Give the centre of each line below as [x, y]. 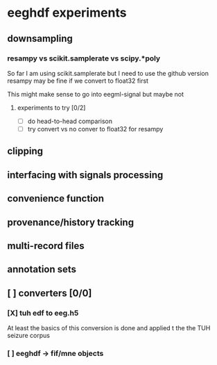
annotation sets [42, 269]
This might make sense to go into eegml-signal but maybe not [96, 94]
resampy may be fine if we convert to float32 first [78, 81]
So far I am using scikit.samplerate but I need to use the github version [108, 73]
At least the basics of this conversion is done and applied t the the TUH [109, 328]
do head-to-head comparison [70, 121]
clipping [25, 151]
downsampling [40, 39]
